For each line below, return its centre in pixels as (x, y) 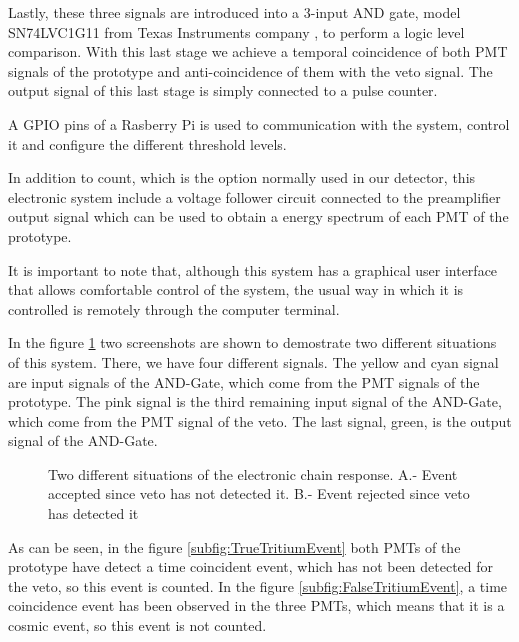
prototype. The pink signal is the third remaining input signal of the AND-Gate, (255, 401)
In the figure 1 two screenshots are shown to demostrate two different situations (252, 342)
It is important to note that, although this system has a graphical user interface (253, 269)
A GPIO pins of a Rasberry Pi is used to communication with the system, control (259, 123)
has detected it (93, 513)
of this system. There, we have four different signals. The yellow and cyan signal (253, 361)
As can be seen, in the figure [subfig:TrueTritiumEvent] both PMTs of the (234, 546)
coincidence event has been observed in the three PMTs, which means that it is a (256, 605)
